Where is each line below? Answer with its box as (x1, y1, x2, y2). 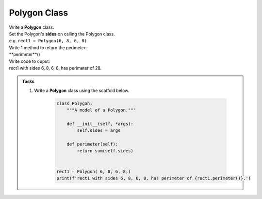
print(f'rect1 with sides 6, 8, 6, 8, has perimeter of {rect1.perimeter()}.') (56, 175, 251, 181)
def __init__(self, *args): (66, 121, 133, 127)
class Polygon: (56, 100, 93, 106)
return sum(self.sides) (77, 148, 133, 154)
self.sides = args (77, 128, 121, 133)
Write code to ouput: (9, 58, 50, 64)
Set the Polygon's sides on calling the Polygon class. (9, 31, 115, 36)
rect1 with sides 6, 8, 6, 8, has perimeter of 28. (9, 65, 102, 71)
